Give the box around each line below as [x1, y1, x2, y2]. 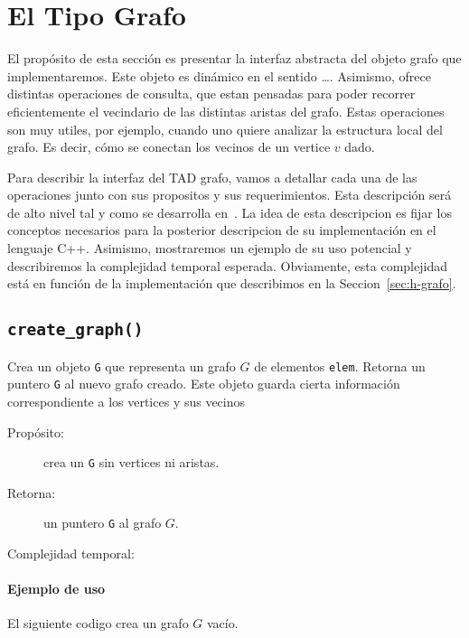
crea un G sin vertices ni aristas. [43, 453, 220, 472]
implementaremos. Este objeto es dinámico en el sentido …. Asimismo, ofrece [7, 66, 431, 85]
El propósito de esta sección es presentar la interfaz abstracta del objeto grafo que [7, 49, 462, 68]
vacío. [206, 614, 239, 633]
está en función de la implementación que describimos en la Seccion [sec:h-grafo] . [7, 274, 456, 293]
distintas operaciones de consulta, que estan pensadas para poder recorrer [7, 84, 416, 103]
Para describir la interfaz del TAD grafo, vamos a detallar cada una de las [7, 167, 417, 186]
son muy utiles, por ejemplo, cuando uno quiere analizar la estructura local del [7, 119, 443, 138]
